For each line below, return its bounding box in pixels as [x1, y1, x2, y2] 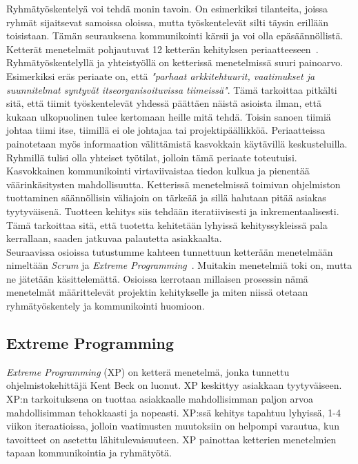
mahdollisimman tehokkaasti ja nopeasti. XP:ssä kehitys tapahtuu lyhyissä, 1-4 [6, 405, 341, 419]
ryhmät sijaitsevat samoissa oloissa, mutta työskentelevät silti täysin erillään [6, 14, 329, 29]
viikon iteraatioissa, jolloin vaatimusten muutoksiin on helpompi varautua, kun [6, 418, 340, 433]
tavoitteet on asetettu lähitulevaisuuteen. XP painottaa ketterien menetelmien [6, 432, 337, 446]
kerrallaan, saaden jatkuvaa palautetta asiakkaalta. [6, 231, 222, 245]
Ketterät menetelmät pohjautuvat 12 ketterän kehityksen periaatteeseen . [6, 41, 319, 56]
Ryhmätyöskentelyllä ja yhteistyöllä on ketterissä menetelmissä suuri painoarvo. [6, 55, 344, 70]
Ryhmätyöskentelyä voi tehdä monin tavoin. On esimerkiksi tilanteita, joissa [6, 1, 328, 15]
